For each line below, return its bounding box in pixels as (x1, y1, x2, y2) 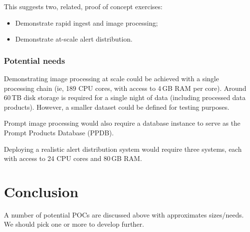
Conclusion (4, 181, 79, 201)
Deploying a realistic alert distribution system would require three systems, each (4, 144, 242, 154)
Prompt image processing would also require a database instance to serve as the (4, 118, 240, 128)
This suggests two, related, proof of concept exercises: (4, 1, 162, 11)
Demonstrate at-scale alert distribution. (15, 34, 132, 44)
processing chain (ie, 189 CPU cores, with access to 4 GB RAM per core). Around (4, 83, 247, 93)
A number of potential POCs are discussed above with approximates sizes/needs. (4, 209, 244, 219)
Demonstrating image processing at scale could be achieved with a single (4, 73, 219, 83)
